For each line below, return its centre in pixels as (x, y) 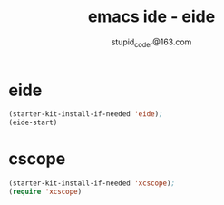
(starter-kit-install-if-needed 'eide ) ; (86, 114)
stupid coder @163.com (151, 43)
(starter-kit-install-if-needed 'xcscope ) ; (92, 183)
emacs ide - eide (151, 17)
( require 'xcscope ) (45, 192)
